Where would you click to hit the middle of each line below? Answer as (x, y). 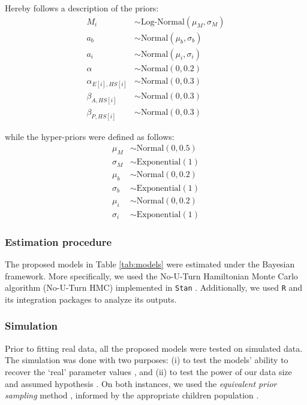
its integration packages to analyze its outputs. (91, 299)
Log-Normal (162, 22)
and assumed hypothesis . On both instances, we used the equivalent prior (141, 383)
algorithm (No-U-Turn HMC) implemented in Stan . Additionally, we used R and (154, 287)
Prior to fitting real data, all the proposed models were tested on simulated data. (154, 348)
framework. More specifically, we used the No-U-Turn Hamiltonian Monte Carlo (151, 275)
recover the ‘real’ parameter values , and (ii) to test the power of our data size (148, 371)
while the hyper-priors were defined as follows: (90, 136)
